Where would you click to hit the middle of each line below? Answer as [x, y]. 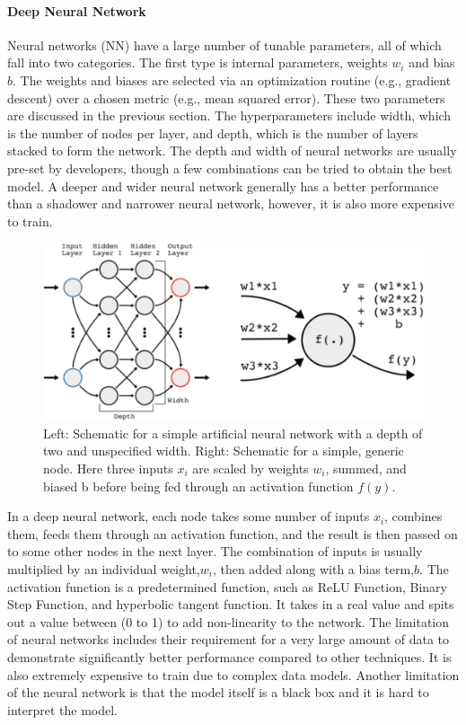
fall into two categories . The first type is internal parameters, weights [198, 62]
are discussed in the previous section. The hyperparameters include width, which [229, 115]
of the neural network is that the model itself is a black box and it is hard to [218, 692]
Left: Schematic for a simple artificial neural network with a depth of [233, 433]
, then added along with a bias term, [313, 569]
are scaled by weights [251, 469]
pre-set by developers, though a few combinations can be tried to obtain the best [230, 168]
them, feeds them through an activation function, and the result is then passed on [233, 533]
